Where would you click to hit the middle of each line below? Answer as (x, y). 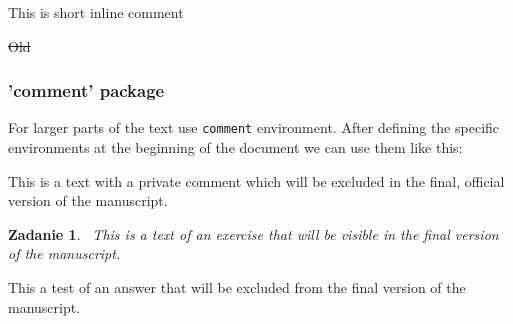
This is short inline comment (96, 12)
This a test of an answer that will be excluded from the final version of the (237, 287)
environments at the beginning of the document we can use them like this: (235, 147)
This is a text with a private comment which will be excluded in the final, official (256, 180)
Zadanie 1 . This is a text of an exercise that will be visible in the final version (253, 233)
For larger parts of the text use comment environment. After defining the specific (254, 127)
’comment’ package (86, 90)
